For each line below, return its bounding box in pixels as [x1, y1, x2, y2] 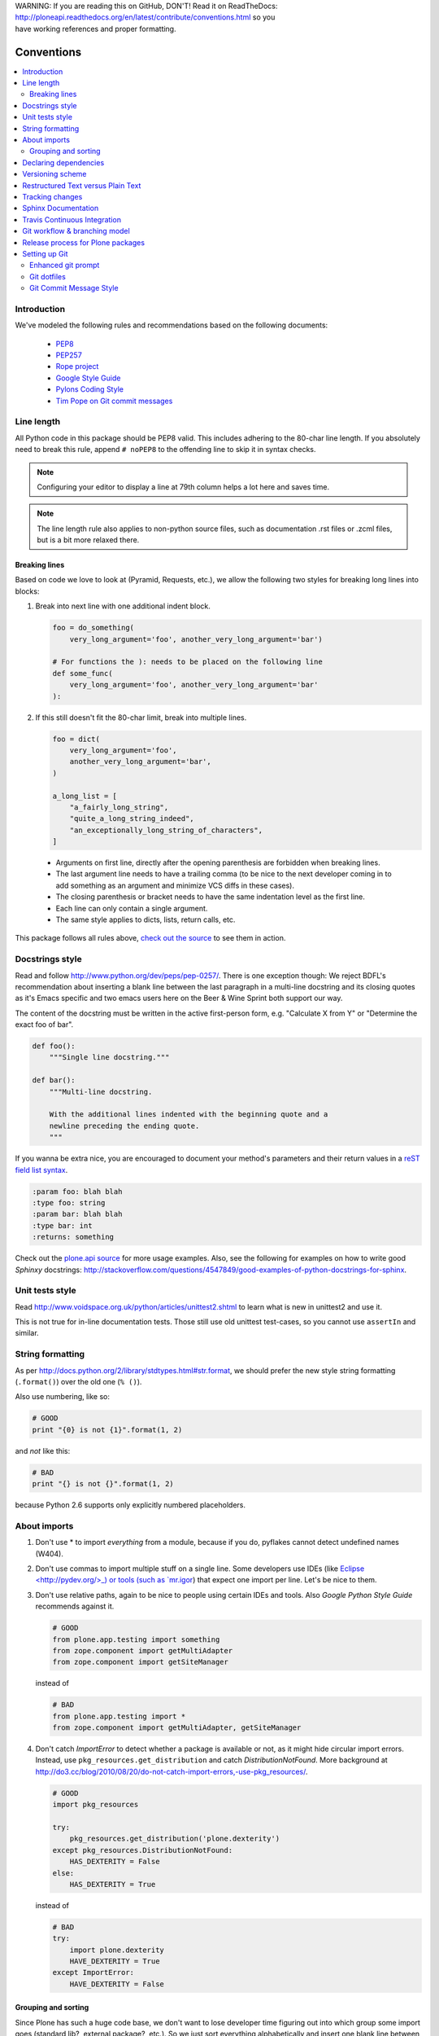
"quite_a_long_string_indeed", [69, 814, 194, 823]
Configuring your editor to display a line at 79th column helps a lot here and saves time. [37, 481, 330, 492]
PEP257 [55, 350, 83, 360]
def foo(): [32, 1042, 76, 1051]
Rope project [55, 362, 99, 371]
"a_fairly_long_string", [69, 802, 169, 812]
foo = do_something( [52, 623, 134, 633]
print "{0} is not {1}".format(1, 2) [32, 1425, 183, 1434]
